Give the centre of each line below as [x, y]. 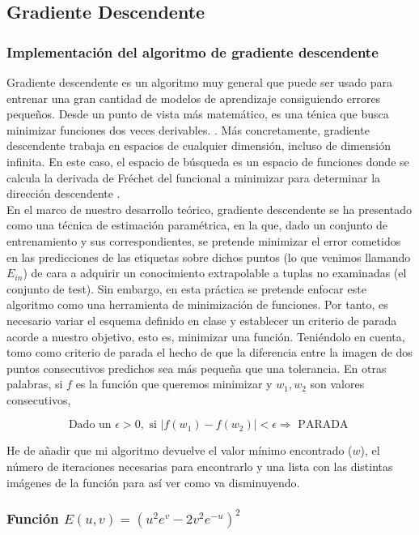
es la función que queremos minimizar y [174, 384]
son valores [337, 384]
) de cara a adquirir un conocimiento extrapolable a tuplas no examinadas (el [215, 273]
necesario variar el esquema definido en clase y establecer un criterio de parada [202, 320]
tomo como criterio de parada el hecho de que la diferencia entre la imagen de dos [209, 352]
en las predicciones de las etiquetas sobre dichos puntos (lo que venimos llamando [209, 257]
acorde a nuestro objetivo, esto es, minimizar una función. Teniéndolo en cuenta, [206, 336]
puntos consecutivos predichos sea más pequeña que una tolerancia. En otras [197, 368]
